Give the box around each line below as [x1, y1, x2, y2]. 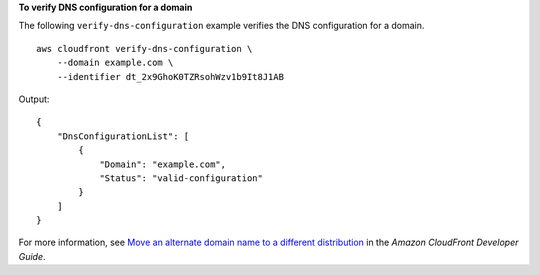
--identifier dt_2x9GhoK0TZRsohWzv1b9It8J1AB [56, 71, 285, 82]
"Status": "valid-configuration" [99, 172, 264, 184]
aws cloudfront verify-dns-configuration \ [36, 43, 253, 54]
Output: [18, 93, 50, 105]
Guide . [18, 250, 46, 262]
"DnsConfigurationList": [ [56, 130, 190, 142]
